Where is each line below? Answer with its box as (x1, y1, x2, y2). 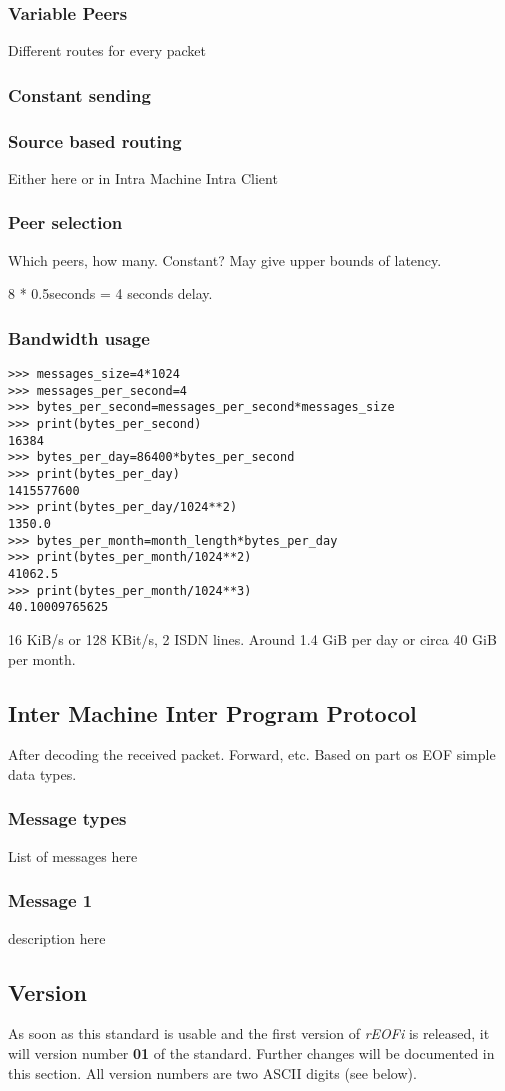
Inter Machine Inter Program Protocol (8, 697, 417, 728)
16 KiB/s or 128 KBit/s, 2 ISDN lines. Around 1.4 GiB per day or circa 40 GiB (8, 628, 497, 649)
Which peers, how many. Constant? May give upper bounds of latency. (8, 249, 442, 270)
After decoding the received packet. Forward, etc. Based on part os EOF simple (8, 744, 496, 765)
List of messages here (8, 845, 138, 866)
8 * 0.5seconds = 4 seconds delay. (8, 283, 213, 304)
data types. (8, 763, 77, 784)
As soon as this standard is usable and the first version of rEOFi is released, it (8, 1023, 490, 1044)
